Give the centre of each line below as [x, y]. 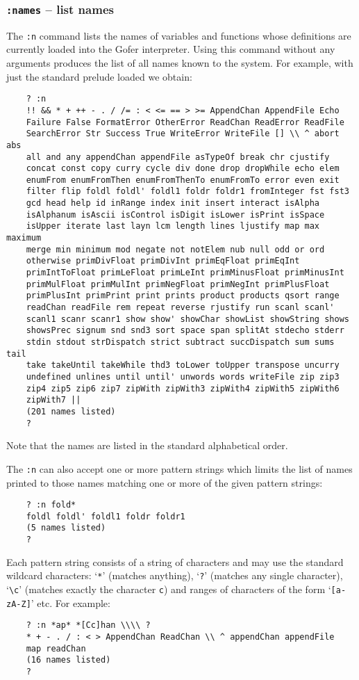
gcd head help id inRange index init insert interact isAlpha [173, 203]
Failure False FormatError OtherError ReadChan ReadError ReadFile [185, 122]
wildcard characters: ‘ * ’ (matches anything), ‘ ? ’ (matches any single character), [175, 575]
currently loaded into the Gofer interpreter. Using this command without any [171, 49]
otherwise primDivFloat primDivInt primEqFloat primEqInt [163, 261]
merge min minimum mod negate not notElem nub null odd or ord [175, 249]
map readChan [56, 648]
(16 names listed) [68, 660]
